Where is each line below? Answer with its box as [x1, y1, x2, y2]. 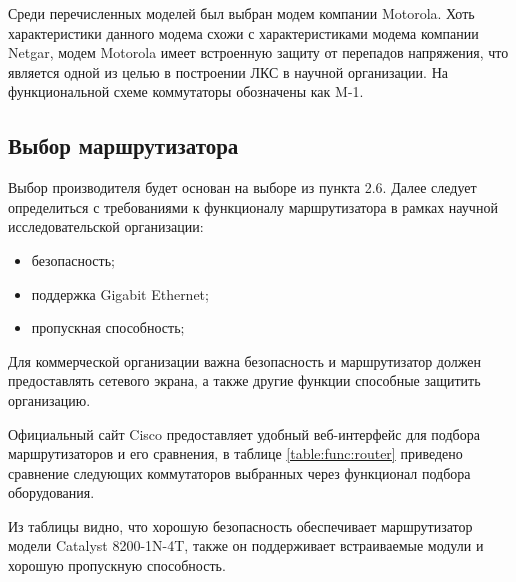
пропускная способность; [31, 317, 185, 338]
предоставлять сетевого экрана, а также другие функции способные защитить [8, 370, 481, 391]
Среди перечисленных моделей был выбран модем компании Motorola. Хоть [8, 3, 475, 23]
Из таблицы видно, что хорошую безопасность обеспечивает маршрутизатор [8, 515, 473, 536]
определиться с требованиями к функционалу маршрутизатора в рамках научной [8, 196, 498, 217]
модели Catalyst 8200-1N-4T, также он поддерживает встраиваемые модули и [8, 535, 484, 556]
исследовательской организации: [8, 216, 204, 237]
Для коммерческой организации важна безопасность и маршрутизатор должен [8, 350, 481, 371]
